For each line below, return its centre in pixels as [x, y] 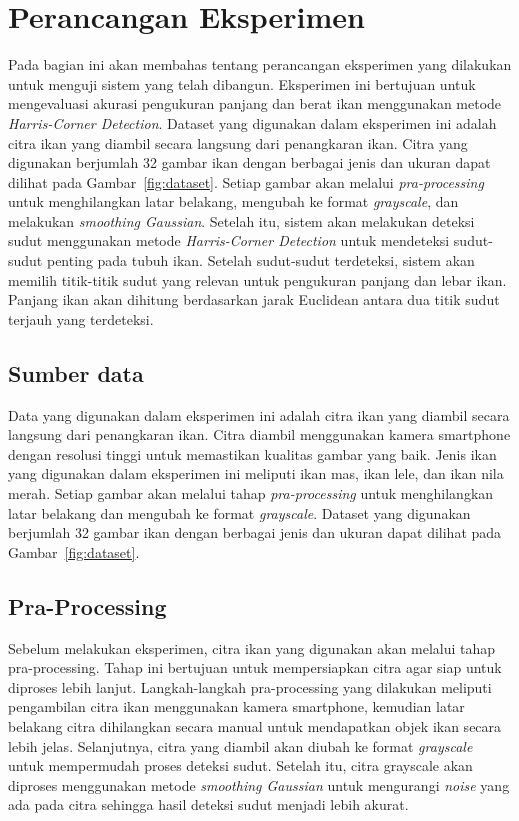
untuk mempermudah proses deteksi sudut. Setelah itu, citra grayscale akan [240, 765]
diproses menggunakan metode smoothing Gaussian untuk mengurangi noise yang [259, 784]
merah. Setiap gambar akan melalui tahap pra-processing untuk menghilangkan [251, 493]
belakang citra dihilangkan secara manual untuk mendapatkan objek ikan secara [255, 725]
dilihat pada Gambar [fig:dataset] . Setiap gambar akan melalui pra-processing [246, 181]
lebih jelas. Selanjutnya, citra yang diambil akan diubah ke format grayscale [240, 745]
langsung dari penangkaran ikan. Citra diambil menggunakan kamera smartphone [259, 434]
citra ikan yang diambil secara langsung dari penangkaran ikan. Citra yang [238, 142]
